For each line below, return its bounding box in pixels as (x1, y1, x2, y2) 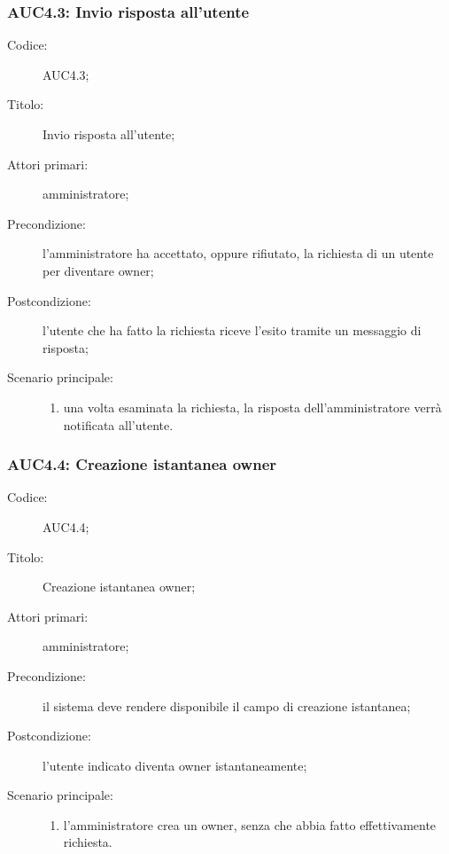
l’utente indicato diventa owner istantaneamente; (43, 756, 307, 774)
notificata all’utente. (63, 415, 174, 434)
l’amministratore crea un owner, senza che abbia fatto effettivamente (63, 815, 437, 834)
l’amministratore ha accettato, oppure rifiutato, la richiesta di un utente (43, 244, 434, 262)
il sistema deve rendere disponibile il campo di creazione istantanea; (43, 696, 411, 715)
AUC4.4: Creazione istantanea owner (7, 453, 277, 475)
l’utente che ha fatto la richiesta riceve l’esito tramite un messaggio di (43, 321, 422, 340)
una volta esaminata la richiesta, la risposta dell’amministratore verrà (63, 397, 442, 416)
